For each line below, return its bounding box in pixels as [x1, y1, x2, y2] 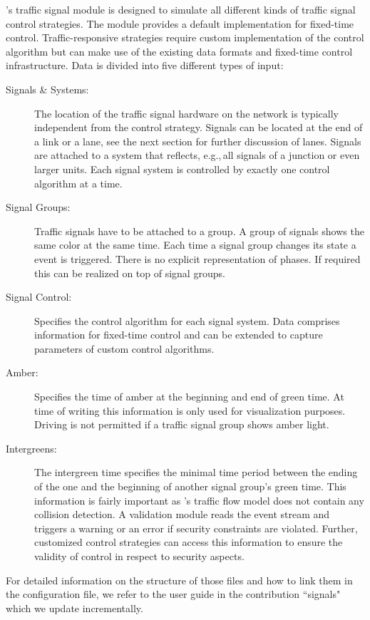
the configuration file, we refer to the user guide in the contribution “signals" [6, 587, 341, 601]
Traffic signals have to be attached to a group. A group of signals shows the [34, 223, 364, 238]
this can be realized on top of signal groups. [34, 265, 225, 280]
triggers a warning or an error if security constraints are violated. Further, [34, 520, 358, 535]
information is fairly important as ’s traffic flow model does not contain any [34, 492, 364, 507]
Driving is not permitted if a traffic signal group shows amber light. [34, 417, 329, 432]
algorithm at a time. [34, 175, 123, 190]
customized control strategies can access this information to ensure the [34, 534, 343, 549]
